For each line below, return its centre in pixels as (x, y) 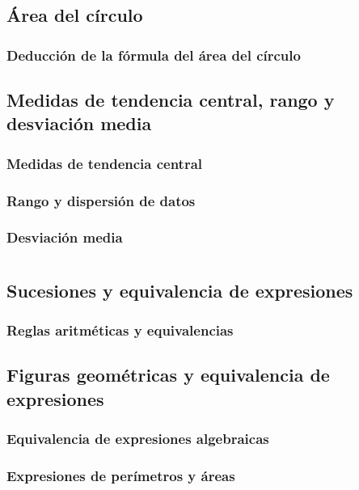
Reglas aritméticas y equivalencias (120, 329)
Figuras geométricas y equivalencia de (168, 375)
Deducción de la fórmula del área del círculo (154, 55)
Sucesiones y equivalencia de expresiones (180, 290)
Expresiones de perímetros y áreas (121, 475)
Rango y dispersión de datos (101, 200)
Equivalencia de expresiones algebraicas (138, 438)
